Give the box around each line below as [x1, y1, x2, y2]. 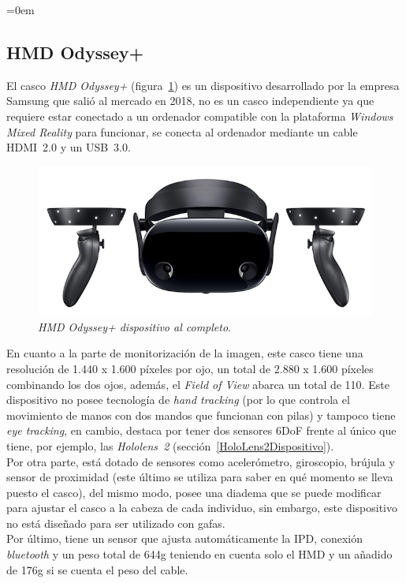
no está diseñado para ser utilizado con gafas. [6, 514, 225, 531]
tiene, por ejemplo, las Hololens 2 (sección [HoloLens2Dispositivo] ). [6, 437, 334, 454]
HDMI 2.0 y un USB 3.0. [6, 139, 131, 155]
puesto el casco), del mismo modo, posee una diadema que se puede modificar [6, 484, 382, 500]
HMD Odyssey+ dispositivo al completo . [38, 318, 231, 334]
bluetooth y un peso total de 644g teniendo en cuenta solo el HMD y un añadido [6, 546, 393, 562]
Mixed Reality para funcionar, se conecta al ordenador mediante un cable [6, 123, 358, 140]
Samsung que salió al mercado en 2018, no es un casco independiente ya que [6, 92, 374, 109]
